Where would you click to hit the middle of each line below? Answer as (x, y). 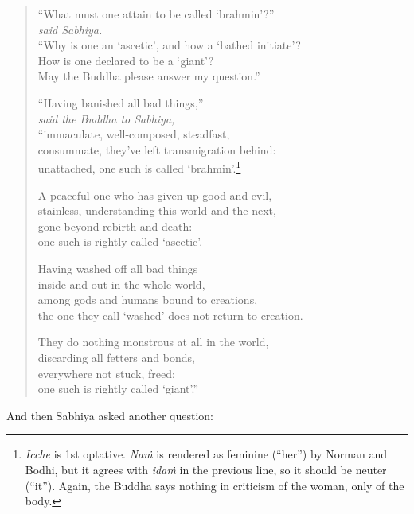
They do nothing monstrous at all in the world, (153, 342)
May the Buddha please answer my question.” (149, 76)
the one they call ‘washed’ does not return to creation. (170, 315)
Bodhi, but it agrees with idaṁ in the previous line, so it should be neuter (206, 469)
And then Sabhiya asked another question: (110, 415)
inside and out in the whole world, (121, 284)
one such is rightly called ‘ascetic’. (120, 241)
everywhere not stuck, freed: (106, 373)
